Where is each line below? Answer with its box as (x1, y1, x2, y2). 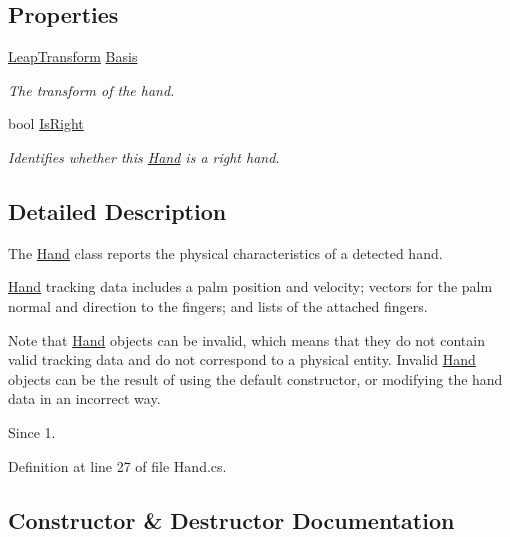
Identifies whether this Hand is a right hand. (8, 146, 280, 167)
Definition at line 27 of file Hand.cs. (8, 455, 227, 476)
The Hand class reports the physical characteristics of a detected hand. (8, 242, 443, 263)
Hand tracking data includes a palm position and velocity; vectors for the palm (8, 276, 493, 297)
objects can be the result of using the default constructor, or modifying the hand (8, 368, 503, 389)
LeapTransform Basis (8, 46, 138, 67)
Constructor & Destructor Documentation (8, 504, 455, 535)
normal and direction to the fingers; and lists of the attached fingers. (8, 295, 428, 316)
